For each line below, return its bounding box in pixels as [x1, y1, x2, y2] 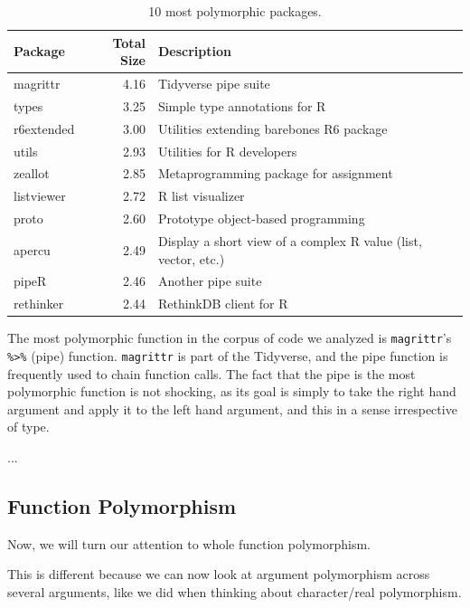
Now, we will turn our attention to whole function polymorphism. [7, 534, 371, 553]
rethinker [14, 294, 64, 313]
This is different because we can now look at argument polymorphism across [7, 565, 430, 584]
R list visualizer [157, 186, 245, 205]
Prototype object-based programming [157, 209, 365, 228]
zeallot [14, 164, 50, 183]
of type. [7, 417, 50, 436]
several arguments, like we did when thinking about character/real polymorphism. [7, 582, 462, 601]
